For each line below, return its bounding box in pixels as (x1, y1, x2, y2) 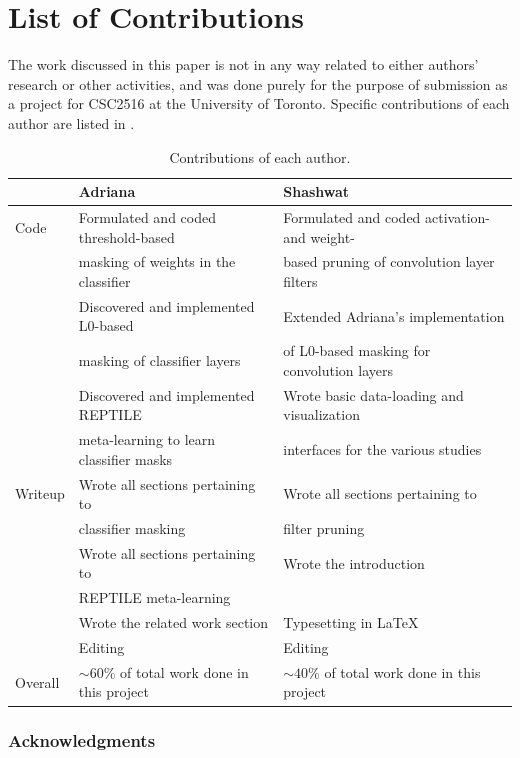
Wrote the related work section (78, 612, 269, 633)
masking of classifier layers (78, 350, 241, 371)
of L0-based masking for (283, 340, 431, 361)
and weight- (283, 226, 355, 247)
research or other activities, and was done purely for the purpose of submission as (8, 73, 508, 94)
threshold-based (78, 226, 175, 247)
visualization (283, 404, 360, 425)
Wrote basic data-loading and (283, 384, 464, 405)
